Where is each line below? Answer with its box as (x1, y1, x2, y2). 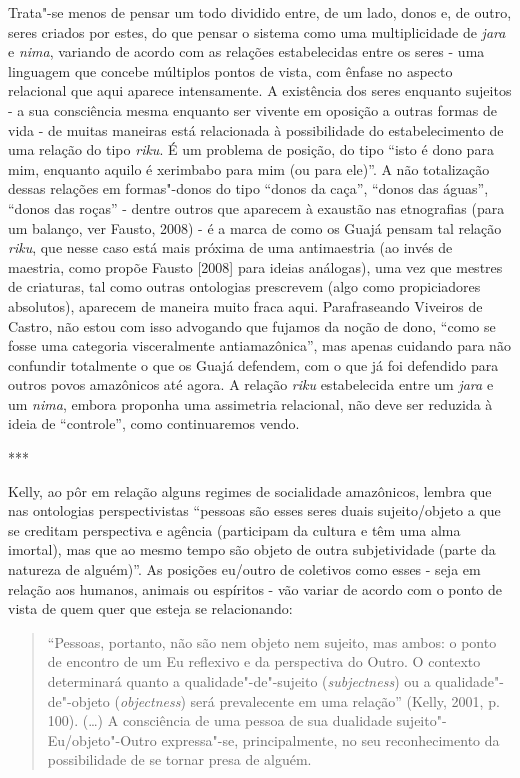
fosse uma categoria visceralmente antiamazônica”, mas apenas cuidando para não (8, 335, 511, 356)
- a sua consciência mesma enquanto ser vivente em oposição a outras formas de (8, 99, 498, 120)
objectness (119, 690, 181, 711)
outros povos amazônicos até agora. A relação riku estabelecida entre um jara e (8, 374, 494, 395)
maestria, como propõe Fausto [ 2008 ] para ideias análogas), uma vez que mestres (8, 256, 503, 277)
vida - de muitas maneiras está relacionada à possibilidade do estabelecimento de (8, 119, 504, 140)
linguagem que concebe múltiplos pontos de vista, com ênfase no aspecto (8, 60, 453, 81)
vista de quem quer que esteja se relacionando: (8, 598, 293, 619)
